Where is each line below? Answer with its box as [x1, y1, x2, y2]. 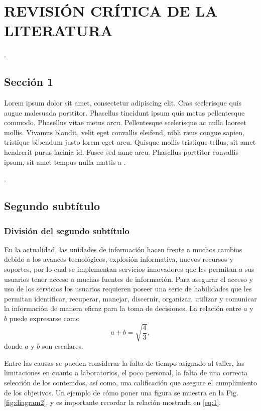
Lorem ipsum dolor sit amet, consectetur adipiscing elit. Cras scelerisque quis [4, 97, 242, 108]
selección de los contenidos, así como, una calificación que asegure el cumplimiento [4, 377, 257, 387]
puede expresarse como [9, 313, 80, 324]
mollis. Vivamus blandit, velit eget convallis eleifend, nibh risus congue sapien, [4, 127, 244, 137]
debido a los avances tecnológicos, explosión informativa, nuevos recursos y [4, 254, 233, 264]
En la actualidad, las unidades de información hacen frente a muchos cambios [4, 244, 242, 254]
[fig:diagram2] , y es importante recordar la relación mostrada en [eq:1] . [4, 397, 221, 407]
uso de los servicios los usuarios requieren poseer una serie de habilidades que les [4, 283, 252, 294]
